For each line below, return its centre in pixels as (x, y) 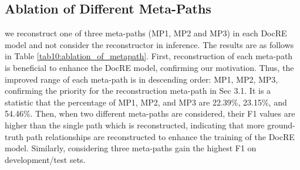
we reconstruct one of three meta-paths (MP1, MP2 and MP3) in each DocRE (146, 33)
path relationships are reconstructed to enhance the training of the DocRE (160, 136)
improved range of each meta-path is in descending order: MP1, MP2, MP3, (141, 79)
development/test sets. (45, 159)
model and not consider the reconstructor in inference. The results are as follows (149, 44)
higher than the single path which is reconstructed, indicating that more (135, 125)
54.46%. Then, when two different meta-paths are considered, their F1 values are (150, 113)
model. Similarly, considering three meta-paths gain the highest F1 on (131, 148)
